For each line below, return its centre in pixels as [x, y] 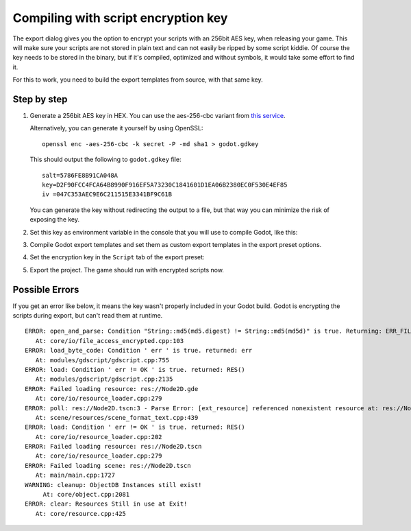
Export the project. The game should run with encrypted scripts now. [127, 270]
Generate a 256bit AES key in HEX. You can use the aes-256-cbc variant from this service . [158, 116]
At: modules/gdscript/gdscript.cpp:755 [102, 360]
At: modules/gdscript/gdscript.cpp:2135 [104, 379]
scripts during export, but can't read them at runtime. [88, 315]
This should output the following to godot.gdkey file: [105, 160]
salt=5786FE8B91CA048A [80, 175]
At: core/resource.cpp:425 [81, 514]
